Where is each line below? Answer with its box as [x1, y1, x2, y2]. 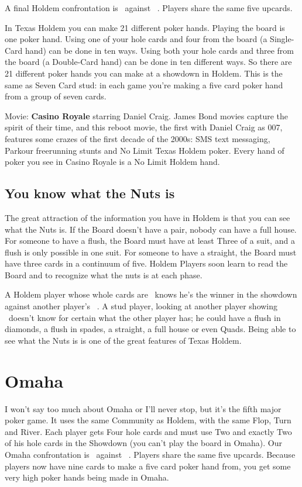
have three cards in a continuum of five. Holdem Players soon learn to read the [5, 257, 288, 270]
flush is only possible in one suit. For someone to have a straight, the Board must [5, 246, 297, 258]
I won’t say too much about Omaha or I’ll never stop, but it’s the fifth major [5, 402, 282, 415]
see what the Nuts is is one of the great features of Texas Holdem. [5, 334, 242, 346]
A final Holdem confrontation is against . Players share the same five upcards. [5, 2, 293, 13]
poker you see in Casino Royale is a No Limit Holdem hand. [5, 156, 220, 168]
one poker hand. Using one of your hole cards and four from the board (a [5, 33, 267, 45]
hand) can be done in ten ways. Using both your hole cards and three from [25, 44, 294, 56]
